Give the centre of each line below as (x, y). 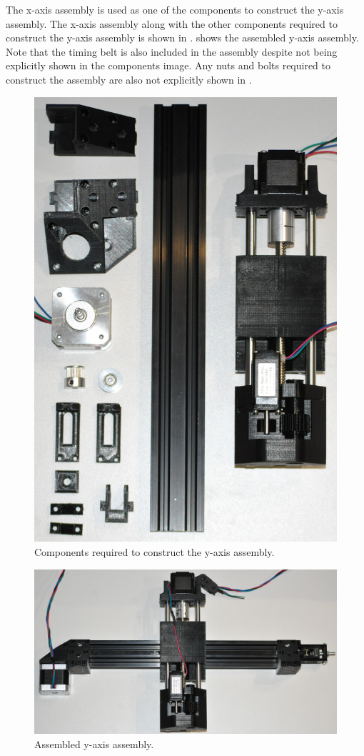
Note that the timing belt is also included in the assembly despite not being (172, 51)
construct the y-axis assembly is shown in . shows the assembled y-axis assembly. (182, 38)
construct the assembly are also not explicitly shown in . (129, 79)
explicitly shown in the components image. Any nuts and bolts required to (168, 65)
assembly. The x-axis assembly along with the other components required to (172, 23)
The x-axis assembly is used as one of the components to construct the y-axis (175, 9)
